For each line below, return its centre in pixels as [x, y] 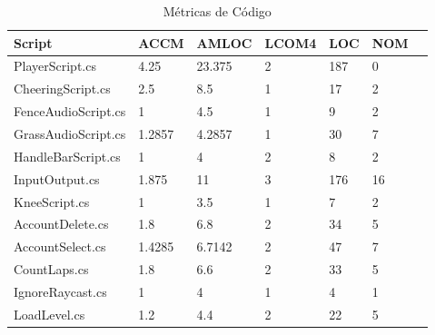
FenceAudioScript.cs [70, 111]
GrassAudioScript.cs [70, 133]
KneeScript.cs [52, 201]
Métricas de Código [217, 11]
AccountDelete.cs [61, 224]
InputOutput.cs [57, 178]
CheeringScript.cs [62, 89]
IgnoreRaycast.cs [60, 291]
